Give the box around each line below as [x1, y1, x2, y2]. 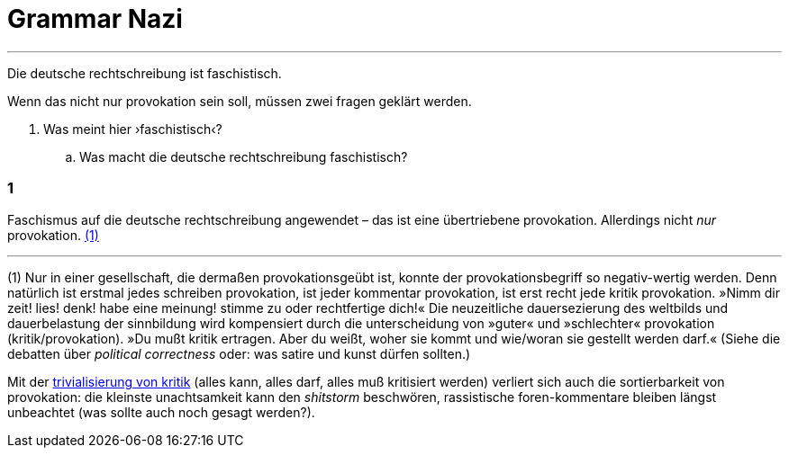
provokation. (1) [7, 227, 99, 243]
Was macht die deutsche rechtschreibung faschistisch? [79, 148, 408, 165]
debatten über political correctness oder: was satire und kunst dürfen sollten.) [7, 345, 471, 361]
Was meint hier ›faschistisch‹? [43, 120, 222, 137]
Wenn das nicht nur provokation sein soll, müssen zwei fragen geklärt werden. [7, 93, 472, 109]
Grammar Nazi [7, 4, 183, 34]
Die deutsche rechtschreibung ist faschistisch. [7, 65, 282, 81]
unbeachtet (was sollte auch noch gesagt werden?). [7, 404, 315, 420]
